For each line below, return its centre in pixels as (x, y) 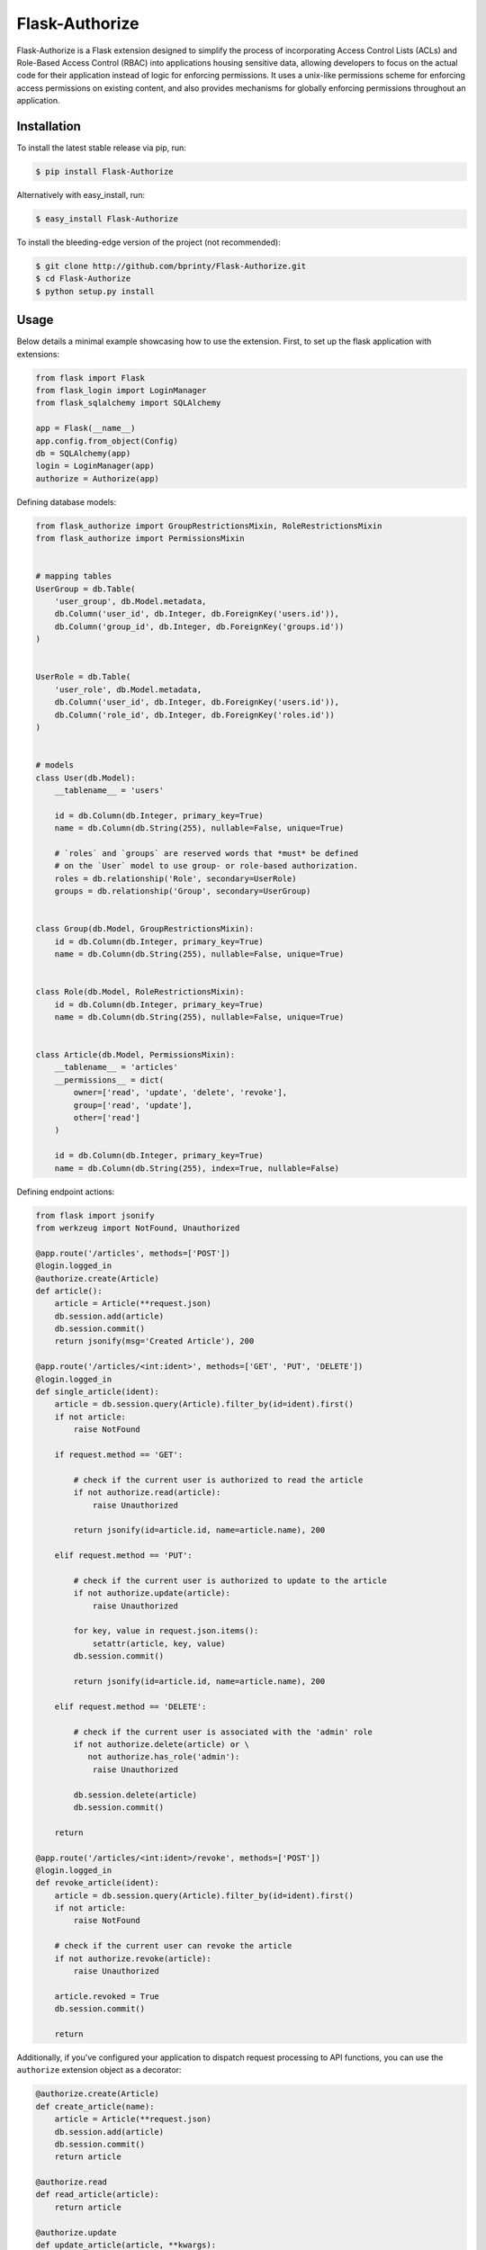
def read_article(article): (97, 2195)
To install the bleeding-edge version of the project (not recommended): (148, 242)
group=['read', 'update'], (133, 1105)
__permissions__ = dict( (109, 1080)
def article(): (69, 1291)
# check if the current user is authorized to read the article (218, 1480)
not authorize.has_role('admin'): (164, 1757)
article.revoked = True (107, 1996)
